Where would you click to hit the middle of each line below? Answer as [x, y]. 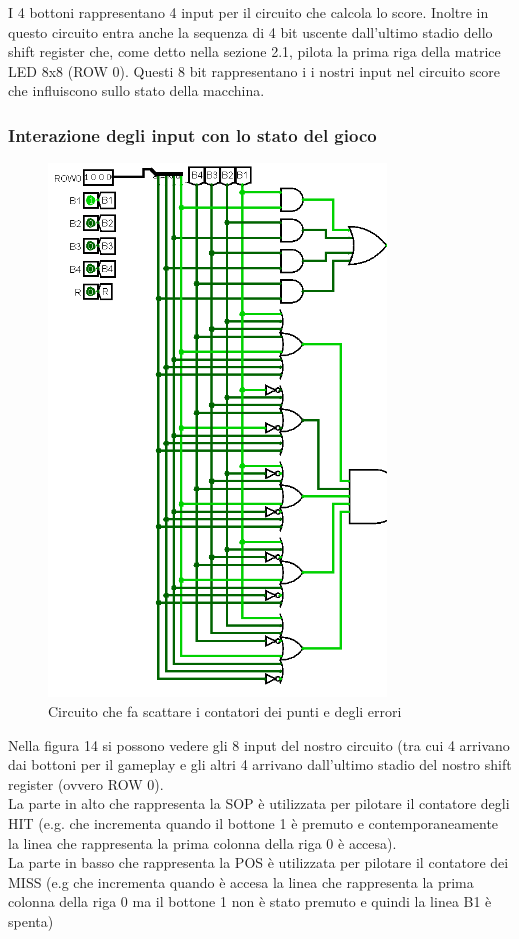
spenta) [31, 920]
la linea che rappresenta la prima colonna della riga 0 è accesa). [202, 842]
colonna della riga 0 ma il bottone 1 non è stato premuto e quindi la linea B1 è [250, 901]
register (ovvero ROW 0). [86, 783]
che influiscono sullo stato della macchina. [136, 90]
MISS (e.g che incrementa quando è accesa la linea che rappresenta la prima [241, 881]
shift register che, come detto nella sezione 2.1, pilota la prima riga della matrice [254, 51]
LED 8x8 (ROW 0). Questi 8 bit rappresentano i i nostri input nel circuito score [254, 70]
